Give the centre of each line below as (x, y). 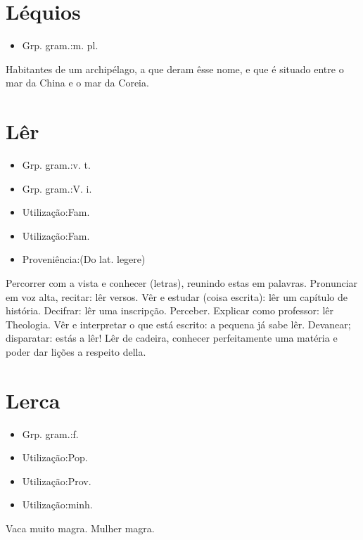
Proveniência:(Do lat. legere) (84, 259)
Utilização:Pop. (55, 457)
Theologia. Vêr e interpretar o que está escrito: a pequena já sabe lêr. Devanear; (178, 324)
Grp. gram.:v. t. (56, 165)
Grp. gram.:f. (50, 433)
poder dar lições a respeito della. (76, 351)
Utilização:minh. (57, 504)
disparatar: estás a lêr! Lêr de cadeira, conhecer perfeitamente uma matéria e (172, 338)
